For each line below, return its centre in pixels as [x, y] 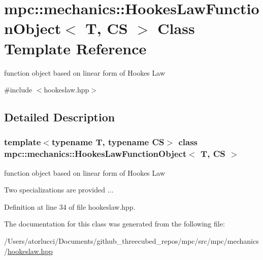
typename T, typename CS [108, 142]
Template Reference [75, 48]
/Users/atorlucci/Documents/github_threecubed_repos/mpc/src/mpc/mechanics [131, 240]
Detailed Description [60, 117]
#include [18, 90]
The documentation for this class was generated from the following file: [114, 224]
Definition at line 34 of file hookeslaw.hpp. [70, 206]
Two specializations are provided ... [59, 190]
